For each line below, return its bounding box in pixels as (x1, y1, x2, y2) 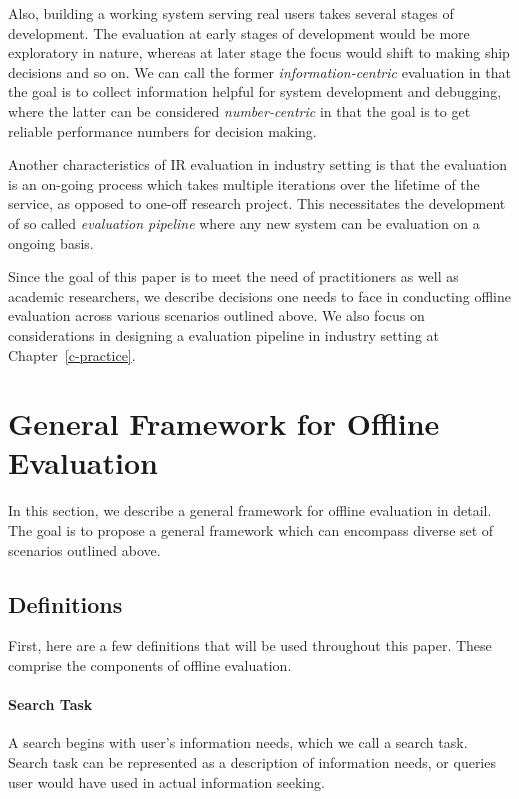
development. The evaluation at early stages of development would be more (8, 22, 470, 43)
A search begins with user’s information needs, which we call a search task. (8, 732, 468, 753)
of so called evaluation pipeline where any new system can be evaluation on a (8, 212, 480, 233)
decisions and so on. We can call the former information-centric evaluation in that (8, 61, 511, 82)
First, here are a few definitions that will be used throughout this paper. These (8, 635, 492, 656)
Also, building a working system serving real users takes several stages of (8, 3, 454, 23)
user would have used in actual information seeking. (8, 771, 325, 792)
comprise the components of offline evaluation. (8, 654, 292, 675)
